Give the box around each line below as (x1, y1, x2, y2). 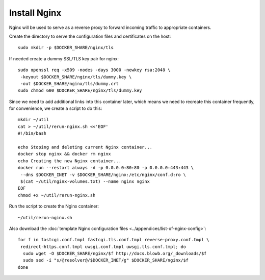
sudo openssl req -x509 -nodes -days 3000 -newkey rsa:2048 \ (18, 67, 171, 73)
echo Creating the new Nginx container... (18, 158, 122, 164)
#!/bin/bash (18, 130, 47, 136)
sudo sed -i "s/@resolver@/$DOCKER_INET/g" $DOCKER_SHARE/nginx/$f (23, 257, 189, 263)
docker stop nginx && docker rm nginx (18, 151, 111, 157)
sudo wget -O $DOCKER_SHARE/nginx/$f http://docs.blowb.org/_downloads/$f (23, 251, 207, 256)
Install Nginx (9, 7, 61, 18)
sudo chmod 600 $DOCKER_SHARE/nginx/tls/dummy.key (18, 88, 142, 93)
